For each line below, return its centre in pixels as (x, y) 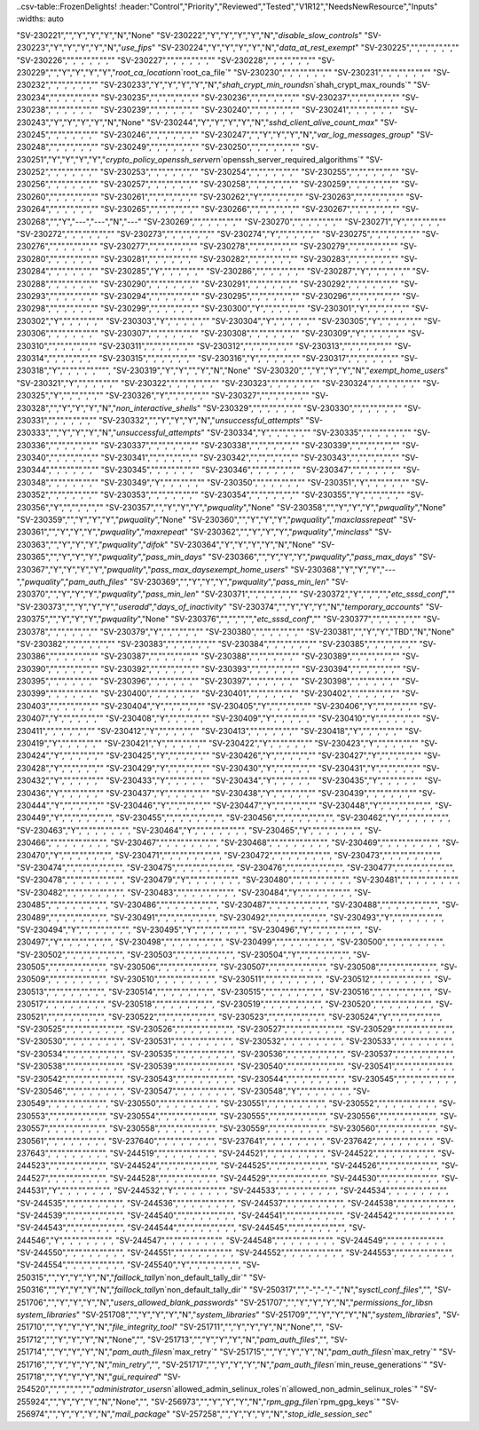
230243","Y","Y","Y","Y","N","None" (81, 122)
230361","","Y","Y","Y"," (59, 532)
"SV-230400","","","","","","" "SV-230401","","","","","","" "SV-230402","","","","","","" (250, 693)
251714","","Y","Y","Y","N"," (64, 1352)
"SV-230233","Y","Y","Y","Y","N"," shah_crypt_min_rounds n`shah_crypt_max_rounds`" (255, 85)
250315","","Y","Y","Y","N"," (66, 1277)
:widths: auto (40, 19)
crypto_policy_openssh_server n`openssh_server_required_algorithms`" (235, 159)
